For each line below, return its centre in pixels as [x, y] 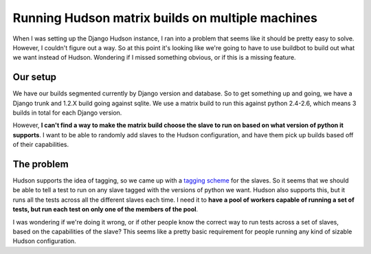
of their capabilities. [41, 145]
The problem [41, 164]
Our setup [35, 77]
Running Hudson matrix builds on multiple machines [165, 18]
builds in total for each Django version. [67, 113]
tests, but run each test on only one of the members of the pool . [105, 209]
